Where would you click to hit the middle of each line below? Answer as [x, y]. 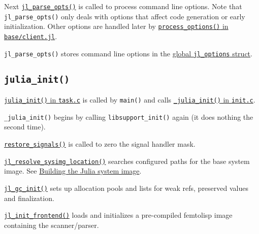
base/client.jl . [31, 36]
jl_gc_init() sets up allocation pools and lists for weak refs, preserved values [126, 188]
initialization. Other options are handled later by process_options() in [116, 26]
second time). [25, 127]
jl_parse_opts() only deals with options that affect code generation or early [125, 16]
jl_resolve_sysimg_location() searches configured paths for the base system [127, 161]
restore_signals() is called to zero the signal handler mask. [100, 143]
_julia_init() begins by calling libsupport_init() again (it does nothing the [129, 116]
